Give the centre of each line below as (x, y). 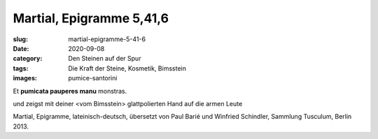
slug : (20, 39)
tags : (21, 68)
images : (25, 78)
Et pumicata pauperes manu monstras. (70, 91)
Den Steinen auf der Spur (105, 59)
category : (28, 59)
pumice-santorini (93, 78)
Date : (21, 48)
